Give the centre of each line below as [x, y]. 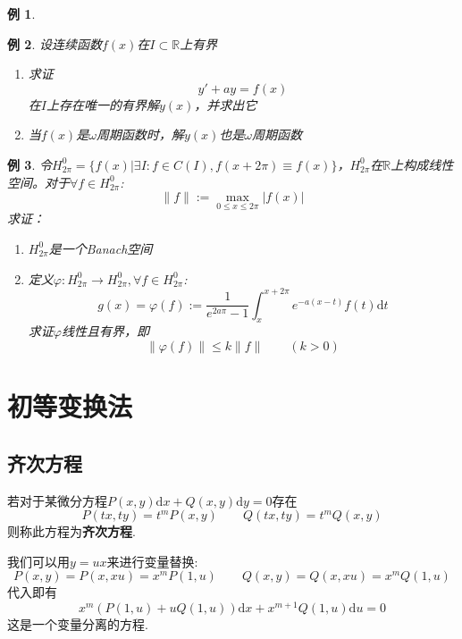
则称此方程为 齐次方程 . [71, 531]
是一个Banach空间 [101, 248]
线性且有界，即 [105, 331]
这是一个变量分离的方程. [78, 624]
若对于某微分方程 [57, 500]
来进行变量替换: [152, 561]
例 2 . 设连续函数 [55, 43]
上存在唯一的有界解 [102, 104]
